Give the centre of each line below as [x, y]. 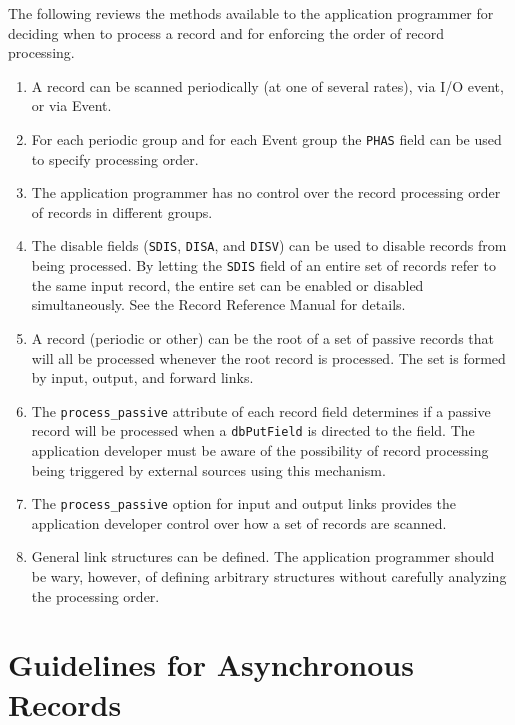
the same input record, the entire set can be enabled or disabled [227, 284]
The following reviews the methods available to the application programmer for [251, 13]
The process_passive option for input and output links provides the [244, 503]
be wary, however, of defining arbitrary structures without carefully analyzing [269, 576]
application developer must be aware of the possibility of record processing [260, 450]
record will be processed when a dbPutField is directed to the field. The [253, 430]
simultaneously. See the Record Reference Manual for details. [218, 304]
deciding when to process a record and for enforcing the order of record [226, 32]
